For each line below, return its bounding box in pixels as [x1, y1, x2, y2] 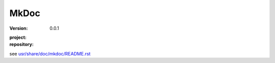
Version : [9, 25, 28, 31]
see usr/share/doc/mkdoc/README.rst [9, 50, 91, 56]
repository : [9, 41, 34, 47]
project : [9, 34, 26, 40]
